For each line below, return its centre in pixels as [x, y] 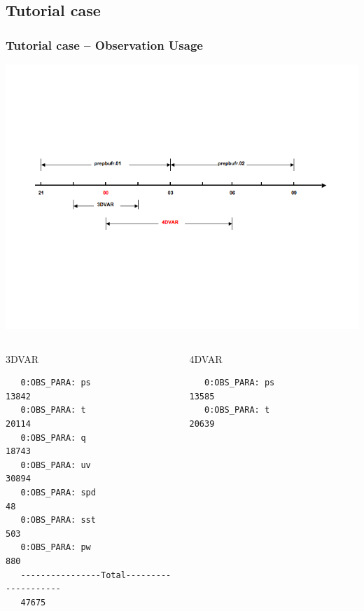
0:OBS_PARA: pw [56, 548]
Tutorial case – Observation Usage [104, 44]
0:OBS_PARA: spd [58, 492]
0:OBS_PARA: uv [56, 465]
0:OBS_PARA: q [53, 438]
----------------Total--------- [96, 575]
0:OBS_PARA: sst [58, 520]
